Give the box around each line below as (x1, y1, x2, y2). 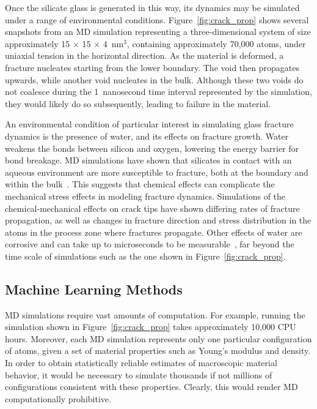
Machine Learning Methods (5, 279, 183, 298)
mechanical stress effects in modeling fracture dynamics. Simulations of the (5, 189, 286, 202)
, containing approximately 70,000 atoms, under (126, 37, 306, 50)
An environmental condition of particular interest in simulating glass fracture (5, 118, 294, 130)
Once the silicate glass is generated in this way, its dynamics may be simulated (5, 1, 300, 13)
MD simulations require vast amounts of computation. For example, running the (5, 308, 305, 321)
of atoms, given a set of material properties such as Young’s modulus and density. (5, 344, 311, 357)
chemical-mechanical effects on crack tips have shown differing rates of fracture (5, 201, 300, 214)
